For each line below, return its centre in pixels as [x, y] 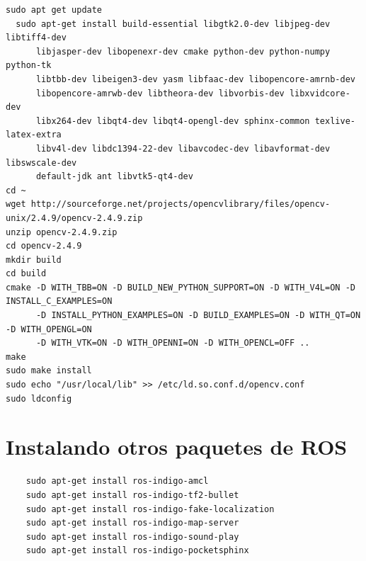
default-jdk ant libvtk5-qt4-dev [114, 177]
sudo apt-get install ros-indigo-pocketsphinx [137, 551]
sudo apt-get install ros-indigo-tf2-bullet [132, 495]
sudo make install [49, 371]
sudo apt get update [54, 10]
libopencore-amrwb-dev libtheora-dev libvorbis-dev [160, 93]
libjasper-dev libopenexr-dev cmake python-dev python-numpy [183, 51]
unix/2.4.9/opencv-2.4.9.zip [74, 218]
